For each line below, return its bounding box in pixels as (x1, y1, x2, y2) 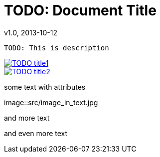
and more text (4, 113, 50, 122)
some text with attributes (4, 82, 86, 91)
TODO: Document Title (4, 2, 157, 19)
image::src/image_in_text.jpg (4, 98, 98, 107)
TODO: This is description (4, 43, 109, 52)
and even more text (4, 129, 68, 138)
